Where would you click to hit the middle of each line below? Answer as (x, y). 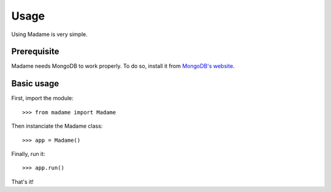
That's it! (22, 182)
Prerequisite (35, 52)
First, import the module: (42, 98)
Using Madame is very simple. (50, 34)
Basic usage (35, 83)
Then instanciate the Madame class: (57, 126)
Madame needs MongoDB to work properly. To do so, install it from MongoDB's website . (123, 66)
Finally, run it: (28, 153)
